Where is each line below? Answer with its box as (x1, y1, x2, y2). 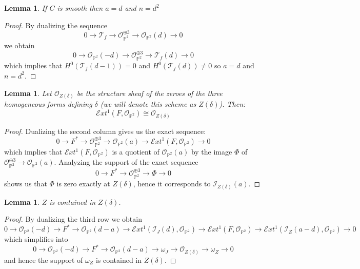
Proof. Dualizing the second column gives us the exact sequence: (4, 125, 206, 136)
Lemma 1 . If (4, 3, 47, 13)
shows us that (4, 178, 47, 189)
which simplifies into (4, 234, 68, 244)
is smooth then (57, 3, 103, 13)
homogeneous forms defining (4, 99, 92, 109)
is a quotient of (112, 146, 159, 157)
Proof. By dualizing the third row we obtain (4, 214, 142, 224)
